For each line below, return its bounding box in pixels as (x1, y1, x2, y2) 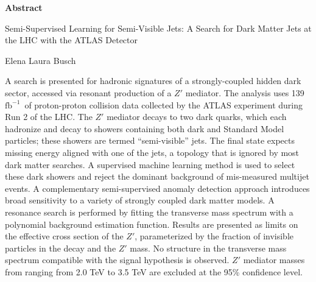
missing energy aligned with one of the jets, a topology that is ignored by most (5, 146, 300, 158)
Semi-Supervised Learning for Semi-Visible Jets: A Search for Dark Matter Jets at (5, 21, 312, 34)
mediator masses (243, 253, 305, 266)
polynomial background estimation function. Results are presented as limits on (5, 217, 298, 230)
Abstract (5, 1, 43, 13)
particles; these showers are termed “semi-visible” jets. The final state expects (5, 134, 295, 147)
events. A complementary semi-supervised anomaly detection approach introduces (5, 182, 310, 194)
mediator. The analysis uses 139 (185, 86, 304, 99)
